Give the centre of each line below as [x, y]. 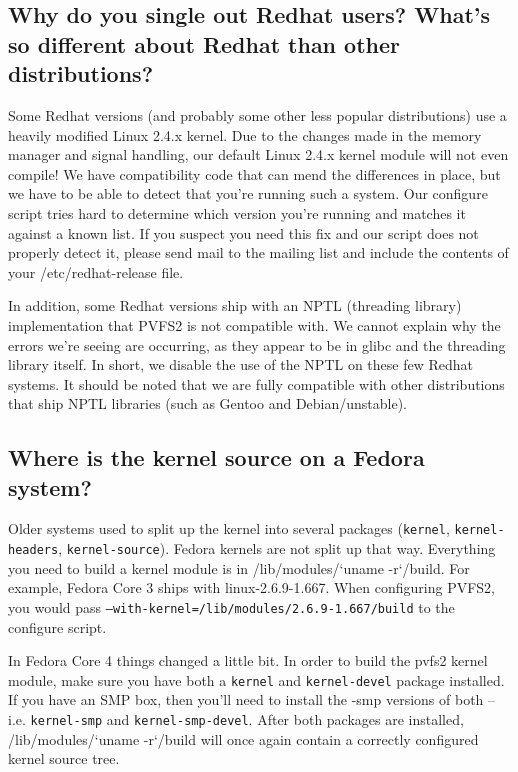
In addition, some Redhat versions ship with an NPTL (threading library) [235, 305]
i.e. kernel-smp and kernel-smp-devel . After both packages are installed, [236, 719]
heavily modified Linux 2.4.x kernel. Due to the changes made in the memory [245, 134]
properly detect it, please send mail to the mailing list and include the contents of [258, 252]
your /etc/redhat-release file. [96, 271]
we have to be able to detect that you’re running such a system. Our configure [248, 193]
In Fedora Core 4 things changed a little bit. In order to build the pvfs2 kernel [248, 660]
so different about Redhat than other [204, 43]
